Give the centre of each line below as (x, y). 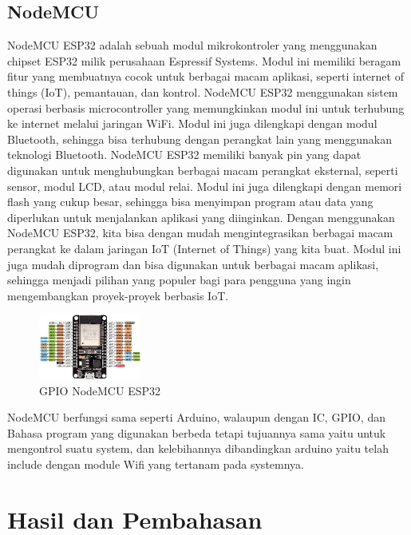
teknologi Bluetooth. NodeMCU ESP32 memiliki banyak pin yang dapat (184, 155)
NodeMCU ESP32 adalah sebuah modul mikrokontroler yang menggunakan (192, 45)
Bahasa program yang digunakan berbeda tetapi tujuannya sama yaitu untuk (197, 432)
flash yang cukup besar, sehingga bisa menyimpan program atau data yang (190, 202)
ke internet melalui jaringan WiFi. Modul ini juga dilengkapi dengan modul (192, 123)
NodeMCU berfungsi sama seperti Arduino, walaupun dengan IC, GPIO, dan (196, 417)
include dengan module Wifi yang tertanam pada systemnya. (156, 464)
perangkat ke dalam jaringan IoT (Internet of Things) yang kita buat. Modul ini (204, 248)
